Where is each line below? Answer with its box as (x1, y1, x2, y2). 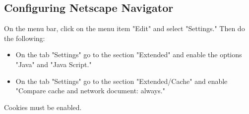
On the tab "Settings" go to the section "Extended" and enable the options (15, 49, 242, 60)
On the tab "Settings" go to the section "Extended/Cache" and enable (15, 76, 228, 86)
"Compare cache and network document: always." (15, 85, 165, 96)
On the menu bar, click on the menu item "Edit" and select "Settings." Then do (4, 23, 245, 34)
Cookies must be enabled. (4, 102, 82, 112)
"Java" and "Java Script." (15, 59, 92, 69)
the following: (4, 33, 45, 43)
